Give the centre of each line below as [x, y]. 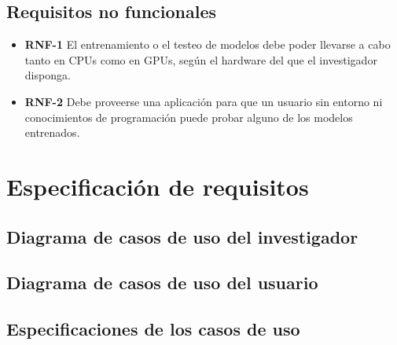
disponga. [48, 75]
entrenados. [52, 132]
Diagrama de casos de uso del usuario [162, 283]
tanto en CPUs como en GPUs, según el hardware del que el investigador [201, 59]
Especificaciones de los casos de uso [153, 329]
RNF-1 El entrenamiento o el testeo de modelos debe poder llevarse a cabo [208, 44]
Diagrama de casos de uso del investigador [182, 236]
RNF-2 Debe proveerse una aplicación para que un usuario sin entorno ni [204, 101]
